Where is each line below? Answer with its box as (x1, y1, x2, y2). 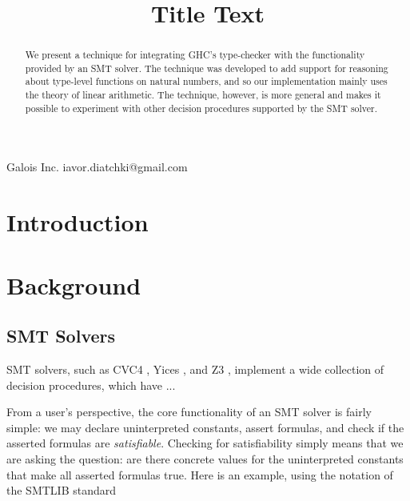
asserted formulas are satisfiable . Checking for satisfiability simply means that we (6, 435, 404, 451)
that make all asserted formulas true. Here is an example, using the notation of (6, 466, 393, 483)
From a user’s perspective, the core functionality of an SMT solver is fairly (6, 403, 372, 420)
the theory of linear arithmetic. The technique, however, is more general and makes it (25, 88, 381, 102)
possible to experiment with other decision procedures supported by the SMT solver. (25, 101, 378, 114)
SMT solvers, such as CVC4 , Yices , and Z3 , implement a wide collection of (6, 361, 384, 377)
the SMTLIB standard (6, 482, 117, 499)
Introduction (6, 206, 149, 238)
